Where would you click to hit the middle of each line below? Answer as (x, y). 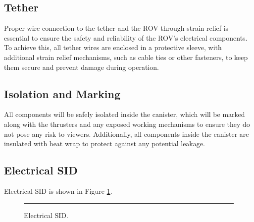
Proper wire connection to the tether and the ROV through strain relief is (116, 28)
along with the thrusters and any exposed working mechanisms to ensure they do (127, 124)
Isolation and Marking (62, 93)
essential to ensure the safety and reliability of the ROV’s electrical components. (126, 37)
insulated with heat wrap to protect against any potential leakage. (104, 143)
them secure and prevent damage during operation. (81, 67)
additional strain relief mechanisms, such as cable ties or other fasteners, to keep (126, 57)
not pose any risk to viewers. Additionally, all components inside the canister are (127, 134)
